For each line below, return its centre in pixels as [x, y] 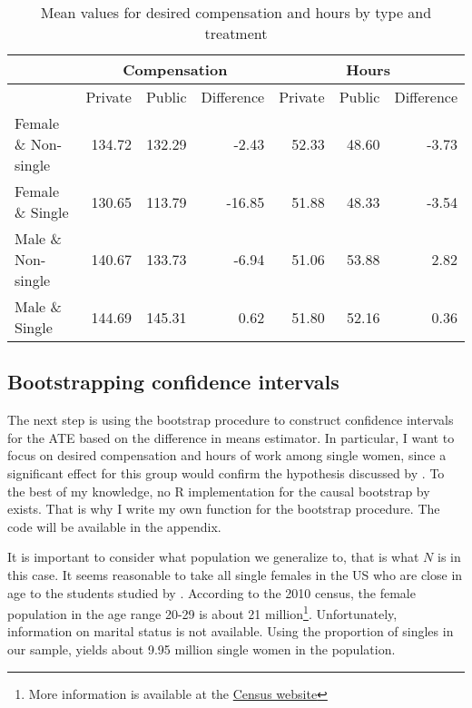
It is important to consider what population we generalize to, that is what [213, 557]
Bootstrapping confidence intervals [173, 382]
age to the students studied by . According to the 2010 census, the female [211, 592]
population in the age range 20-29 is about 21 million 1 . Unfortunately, [202, 612]
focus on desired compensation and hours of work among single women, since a [227, 455]
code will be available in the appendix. [114, 526]
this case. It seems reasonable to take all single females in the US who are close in [235, 574]
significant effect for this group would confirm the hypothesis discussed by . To [226, 472]
